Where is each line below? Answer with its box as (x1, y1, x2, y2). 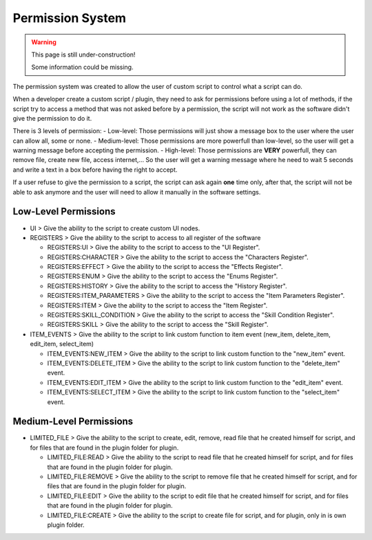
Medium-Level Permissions (12, 416, 134, 428)
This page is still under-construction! (31, 50, 136, 59)
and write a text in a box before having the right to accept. (12, 166, 178, 174)
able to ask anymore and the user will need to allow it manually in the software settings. (12, 188, 261, 196)
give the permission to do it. (12, 114, 92, 122)
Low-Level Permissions (12, 206, 116, 217)
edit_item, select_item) (30, 340, 94, 348)
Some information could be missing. (31, 63, 134, 72)
